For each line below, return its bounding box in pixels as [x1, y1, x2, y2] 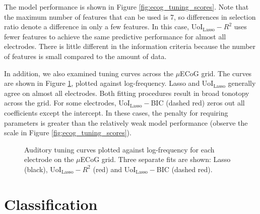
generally [228, 78, 256, 88]
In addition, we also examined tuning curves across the [4, 68, 173, 78]
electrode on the [24, 154, 74, 165]
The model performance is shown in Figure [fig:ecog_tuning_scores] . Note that [4, 2, 249, 12]
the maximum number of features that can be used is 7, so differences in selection [4, 11, 256, 22]
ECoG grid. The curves [180, 68, 252, 78]
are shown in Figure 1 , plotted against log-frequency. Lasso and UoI [4, 78, 214, 88]
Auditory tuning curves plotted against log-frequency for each [24, 144, 215, 154]
